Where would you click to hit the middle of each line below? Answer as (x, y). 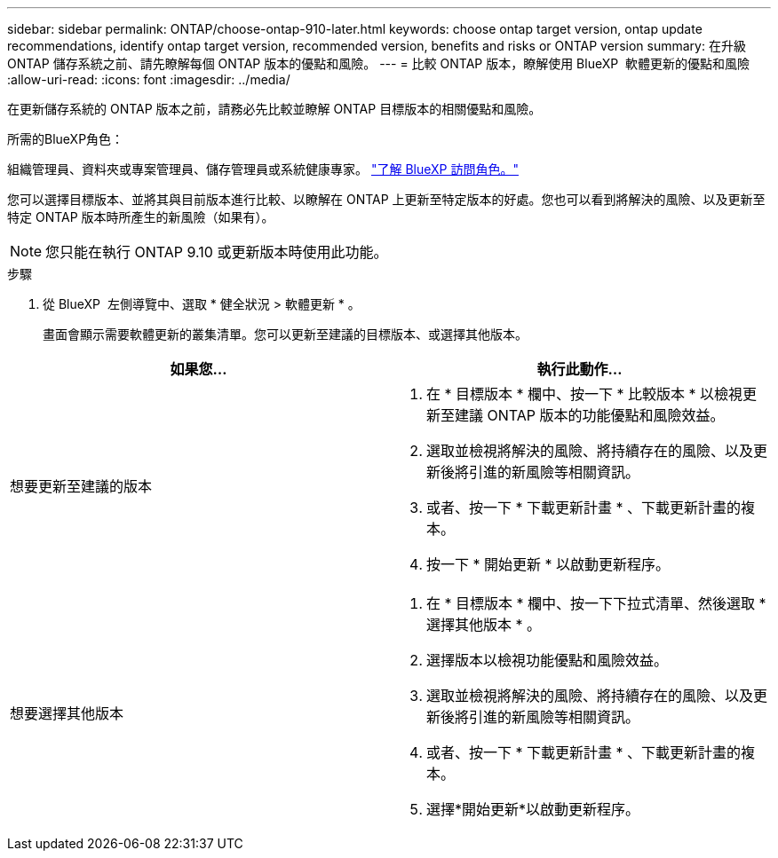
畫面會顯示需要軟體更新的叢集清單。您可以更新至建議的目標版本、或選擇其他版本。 (285, 334)
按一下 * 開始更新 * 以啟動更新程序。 (548, 564)
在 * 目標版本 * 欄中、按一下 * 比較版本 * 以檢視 (585, 394)
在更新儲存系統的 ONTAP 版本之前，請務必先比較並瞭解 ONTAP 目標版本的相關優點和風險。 (274, 109)
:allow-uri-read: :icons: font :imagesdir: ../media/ (149, 79)
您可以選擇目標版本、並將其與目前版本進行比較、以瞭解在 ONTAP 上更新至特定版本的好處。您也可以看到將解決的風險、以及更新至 (386, 199)
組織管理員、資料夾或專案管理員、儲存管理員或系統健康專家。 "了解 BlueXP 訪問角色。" (263, 169)
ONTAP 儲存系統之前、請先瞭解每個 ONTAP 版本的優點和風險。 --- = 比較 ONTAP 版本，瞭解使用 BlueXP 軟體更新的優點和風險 (379, 63)
